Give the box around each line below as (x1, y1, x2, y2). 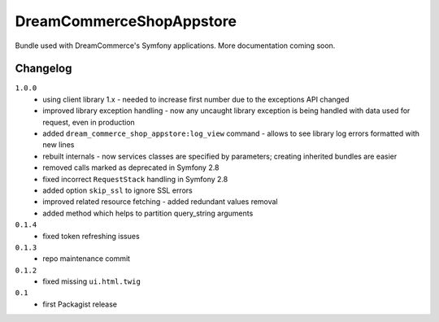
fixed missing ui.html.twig (42, 276, 141, 286)
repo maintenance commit (42, 254, 130, 263)
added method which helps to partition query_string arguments (42, 208, 254, 218)
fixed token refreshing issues (42, 231, 140, 241)
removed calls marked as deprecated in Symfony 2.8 (42, 163, 219, 172)
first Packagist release (42, 299, 118, 309)
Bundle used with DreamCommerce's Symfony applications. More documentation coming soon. (15, 41, 336, 50)
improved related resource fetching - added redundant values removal (42, 197, 278, 207)
